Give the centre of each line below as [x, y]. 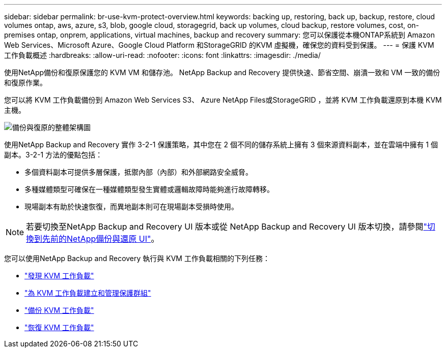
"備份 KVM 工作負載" [59, 310]
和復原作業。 [25, 83]
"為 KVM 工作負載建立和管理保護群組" [88, 293]
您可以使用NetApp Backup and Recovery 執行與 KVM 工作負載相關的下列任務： [137, 258]
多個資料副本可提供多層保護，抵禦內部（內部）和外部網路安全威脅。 [138, 172]
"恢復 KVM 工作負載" [59, 327]
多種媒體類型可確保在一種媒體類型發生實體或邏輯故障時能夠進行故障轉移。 [149, 189]
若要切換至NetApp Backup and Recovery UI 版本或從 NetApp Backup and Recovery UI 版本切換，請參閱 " [227, 227]
